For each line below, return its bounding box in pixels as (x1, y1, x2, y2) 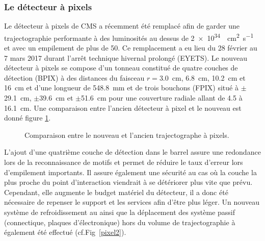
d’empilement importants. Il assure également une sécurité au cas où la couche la (4, 166, 257, 177)
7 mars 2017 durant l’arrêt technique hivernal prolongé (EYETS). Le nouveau (4, 52, 247, 63)
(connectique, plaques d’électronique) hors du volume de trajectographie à (4, 216, 235, 227)
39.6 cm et (39, 92, 73, 103)
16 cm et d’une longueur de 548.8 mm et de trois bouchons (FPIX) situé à (4, 82, 238, 93)
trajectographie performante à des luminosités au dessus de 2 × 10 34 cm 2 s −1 (4, 31, 254, 43)
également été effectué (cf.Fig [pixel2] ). (4, 227, 126, 237)
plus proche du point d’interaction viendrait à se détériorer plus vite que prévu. (4, 177, 253, 187)
